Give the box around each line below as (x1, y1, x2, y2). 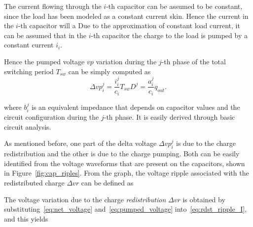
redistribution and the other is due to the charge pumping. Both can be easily (4, 148, 240, 159)
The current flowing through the (4, 1, 102, 11)
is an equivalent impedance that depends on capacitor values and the (31, 101, 240, 112)
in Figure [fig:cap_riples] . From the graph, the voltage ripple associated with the (4, 168, 249, 178)
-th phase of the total (161, 56, 226, 66)
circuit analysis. (4, 121, 51, 132)
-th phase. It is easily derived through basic (104, 112, 235, 122)
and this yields (4, 213, 48, 224)
